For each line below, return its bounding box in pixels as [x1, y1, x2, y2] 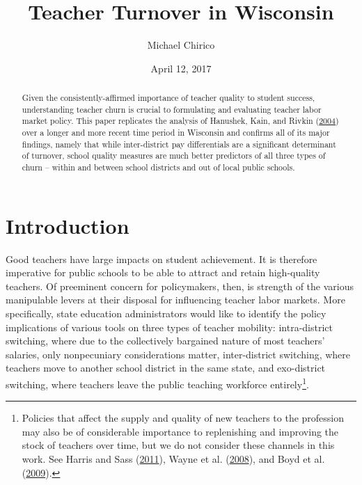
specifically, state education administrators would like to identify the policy [6, 306, 326, 321]
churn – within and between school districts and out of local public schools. [22, 161, 295, 173]
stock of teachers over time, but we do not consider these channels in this [22, 438, 335, 452]
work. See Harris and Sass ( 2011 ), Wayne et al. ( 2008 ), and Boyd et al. [22, 452, 325, 466]
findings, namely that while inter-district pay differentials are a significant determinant [22, 138, 336, 150]
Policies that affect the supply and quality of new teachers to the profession [22, 411, 345, 425]
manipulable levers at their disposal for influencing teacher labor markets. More [6, 292, 345, 307]
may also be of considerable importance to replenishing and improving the [22, 424, 339, 438]
